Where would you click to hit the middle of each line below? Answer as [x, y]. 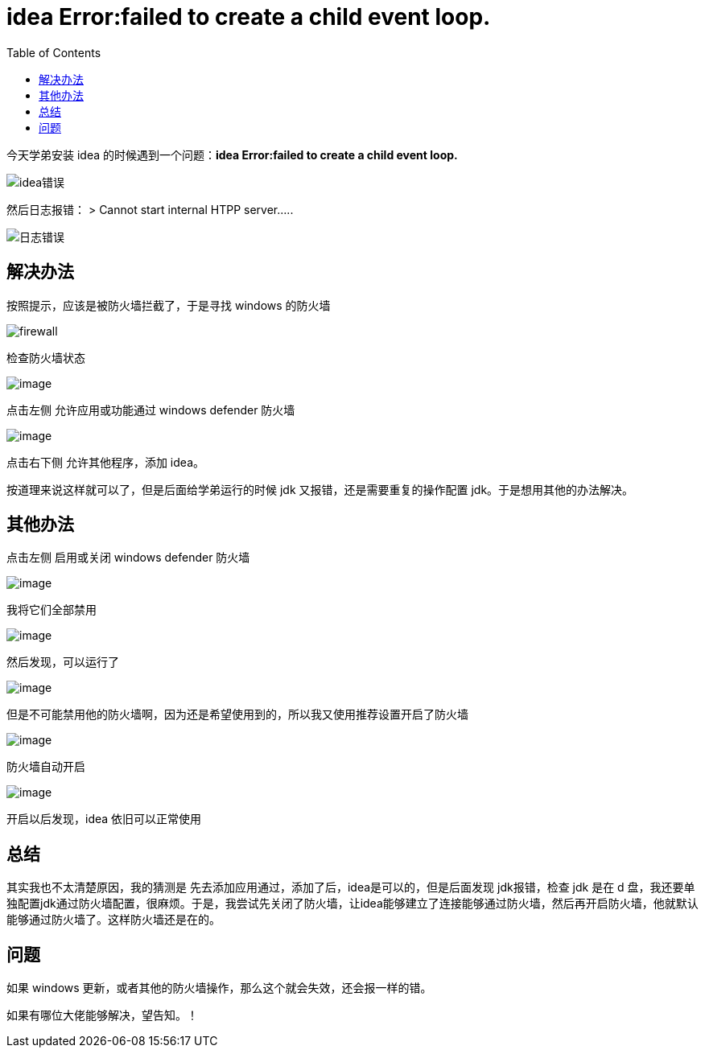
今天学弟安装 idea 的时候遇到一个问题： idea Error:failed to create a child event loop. [232, 154]
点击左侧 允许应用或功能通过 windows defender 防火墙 [151, 410]
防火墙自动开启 [46, 767]
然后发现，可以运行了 [63, 662]
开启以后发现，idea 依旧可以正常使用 [104, 819]
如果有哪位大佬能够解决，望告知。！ [102, 1015]
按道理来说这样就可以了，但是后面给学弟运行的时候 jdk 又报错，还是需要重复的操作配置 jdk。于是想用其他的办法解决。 [320, 489]
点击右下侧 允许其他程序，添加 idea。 [105, 462]
